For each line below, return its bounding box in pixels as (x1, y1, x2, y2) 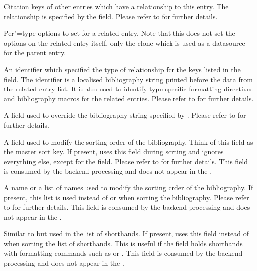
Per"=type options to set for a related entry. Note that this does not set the (4, 28, 235, 38)
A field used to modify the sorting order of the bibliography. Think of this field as (4, 136, 253, 147)
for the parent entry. (4, 47, 66, 58)
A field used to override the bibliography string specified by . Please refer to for (4, 110, 246, 120)
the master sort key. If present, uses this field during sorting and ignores (4, 146, 224, 157)
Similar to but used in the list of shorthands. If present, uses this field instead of (4, 228, 249, 239)
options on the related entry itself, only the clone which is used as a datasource (4, 37, 245, 48)
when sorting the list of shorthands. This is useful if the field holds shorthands (4, 238, 243, 248)
